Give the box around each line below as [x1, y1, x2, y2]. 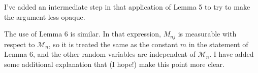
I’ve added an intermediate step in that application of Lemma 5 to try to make [4, 2, 250, 12]
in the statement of [188, 39, 248, 49]
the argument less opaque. [4, 11, 85, 22]
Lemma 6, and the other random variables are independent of [4, 49, 196, 59]
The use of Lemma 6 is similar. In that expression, [4, 28, 162, 39]
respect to [4, 39, 35, 49]
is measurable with [178, 28, 237, 39]
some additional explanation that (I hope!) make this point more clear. [4, 58, 224, 69]
